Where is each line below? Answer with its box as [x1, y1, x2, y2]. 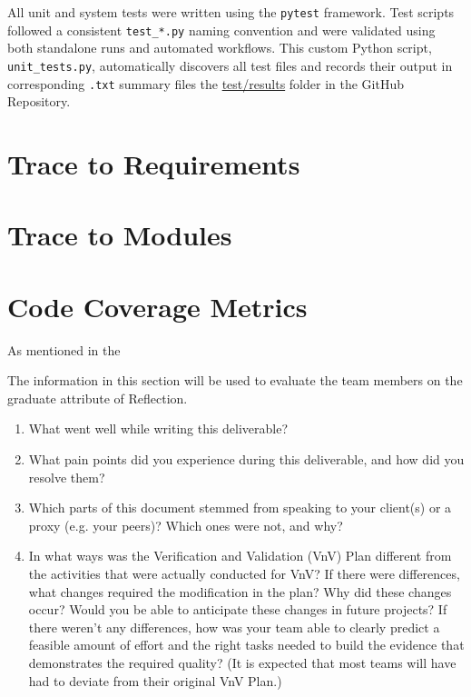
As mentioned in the [7, 340, 121, 359]
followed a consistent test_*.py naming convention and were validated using [7, 20, 436, 39]
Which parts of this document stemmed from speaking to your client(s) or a [28, 498, 452, 517]
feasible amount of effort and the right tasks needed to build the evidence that [28, 635, 465, 654]
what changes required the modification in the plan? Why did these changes [28, 582, 452, 601]
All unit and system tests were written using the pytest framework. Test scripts [7, 3, 455, 21]
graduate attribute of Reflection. [7, 388, 188, 407]
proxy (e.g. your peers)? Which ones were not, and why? [28, 515, 343, 534]
